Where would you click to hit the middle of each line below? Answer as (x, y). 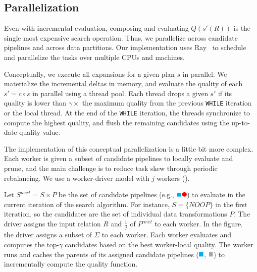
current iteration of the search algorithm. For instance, (87, 204)
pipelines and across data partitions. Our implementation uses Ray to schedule (125, 47)
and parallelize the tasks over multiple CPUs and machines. (94, 57)
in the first (231, 204)
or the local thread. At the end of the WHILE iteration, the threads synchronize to (127, 113)
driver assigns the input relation (52, 224)
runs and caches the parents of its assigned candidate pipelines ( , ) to (114, 254)
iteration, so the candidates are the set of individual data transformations (116, 214)
